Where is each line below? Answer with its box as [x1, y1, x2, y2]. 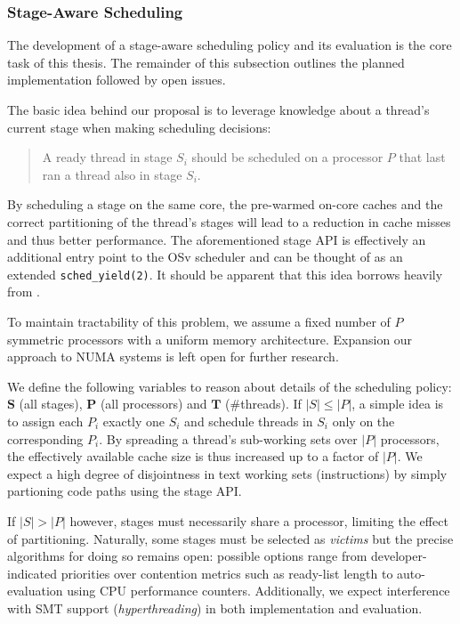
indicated [7, 563, 58, 582]
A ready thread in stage [42, 148, 173, 166]
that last [399, 148, 446, 166]
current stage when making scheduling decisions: [7, 118, 271, 136]
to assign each [7, 411, 84, 430]
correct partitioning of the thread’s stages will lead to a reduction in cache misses [7, 212, 451, 231]
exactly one [102, 411, 165, 430]
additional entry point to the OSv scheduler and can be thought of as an [7, 247, 403, 266]
